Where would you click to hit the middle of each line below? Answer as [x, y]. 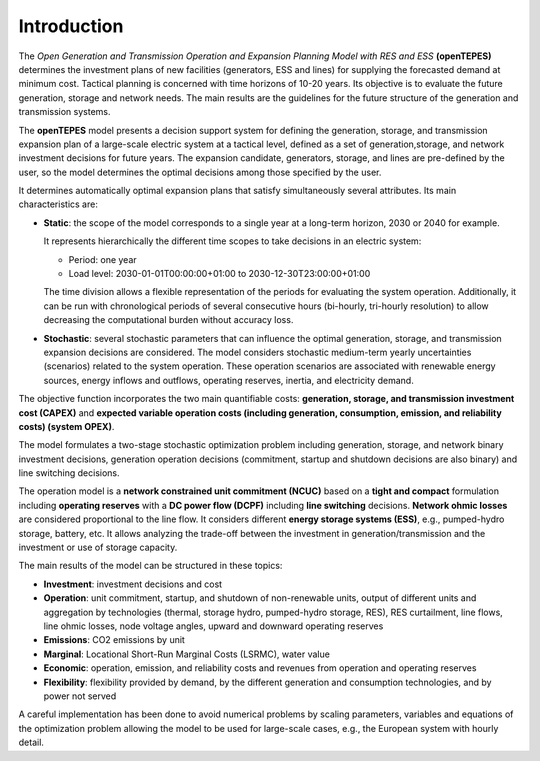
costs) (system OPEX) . [66, 426]
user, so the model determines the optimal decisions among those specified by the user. [200, 172]
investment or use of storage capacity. [98, 547]
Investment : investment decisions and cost [133, 584]
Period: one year [102, 259]
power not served [80, 696]
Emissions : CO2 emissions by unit [114, 640]
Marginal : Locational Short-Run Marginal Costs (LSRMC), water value [186, 654]
